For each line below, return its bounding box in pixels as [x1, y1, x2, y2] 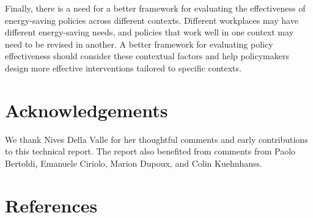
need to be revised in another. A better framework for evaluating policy [5, 37, 273, 50]
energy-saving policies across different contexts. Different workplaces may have [5, 13, 298, 26]
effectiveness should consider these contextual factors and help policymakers [5, 49, 289, 62]
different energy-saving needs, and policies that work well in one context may [5, 26, 294, 38]
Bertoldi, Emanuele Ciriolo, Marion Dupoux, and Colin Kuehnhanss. [5, 156, 262, 169]
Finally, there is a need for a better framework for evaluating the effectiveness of [5, 2, 306, 14]
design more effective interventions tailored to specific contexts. [5, 61, 241, 74]
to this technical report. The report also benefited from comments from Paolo [5, 145, 296, 158]
